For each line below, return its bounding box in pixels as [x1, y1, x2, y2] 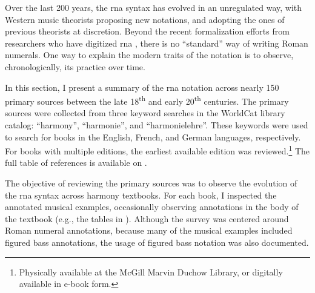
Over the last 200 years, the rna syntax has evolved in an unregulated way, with [5, 1, 302, 13]
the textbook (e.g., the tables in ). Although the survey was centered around [5, 212, 289, 225]
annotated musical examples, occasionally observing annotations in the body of [5, 200, 299, 213]
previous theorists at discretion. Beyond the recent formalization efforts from [5, 25, 290, 38]
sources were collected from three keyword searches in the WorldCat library [5, 107, 285, 119]
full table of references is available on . [5, 156, 147, 169]
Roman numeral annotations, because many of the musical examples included [5, 224, 293, 237]
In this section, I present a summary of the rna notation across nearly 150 [5, 81, 279, 93]
